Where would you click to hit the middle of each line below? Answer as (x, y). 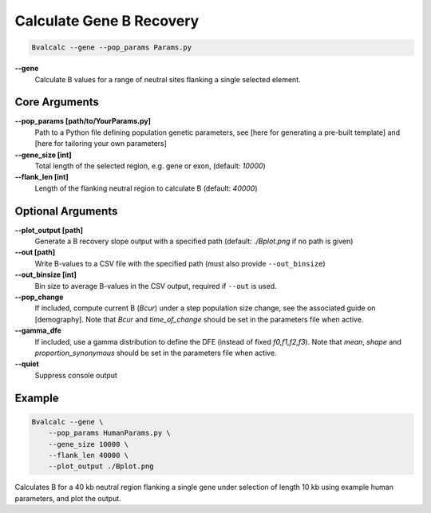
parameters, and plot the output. (68, 498)
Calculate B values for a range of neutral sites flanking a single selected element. (168, 79)
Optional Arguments (66, 211)
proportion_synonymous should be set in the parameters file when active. (156, 353)
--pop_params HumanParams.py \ (109, 433)
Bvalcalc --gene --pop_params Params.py (111, 47)
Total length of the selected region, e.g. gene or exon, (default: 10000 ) (150, 166)
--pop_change (39, 297)
